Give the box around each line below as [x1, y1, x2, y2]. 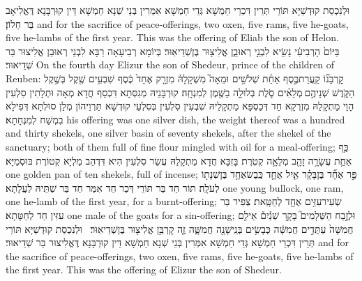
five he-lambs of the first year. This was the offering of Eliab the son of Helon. [6, 30, 339, 45]
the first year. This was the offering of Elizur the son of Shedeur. [6, 262, 282, 277]
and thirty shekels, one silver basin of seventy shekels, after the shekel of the [6, 126, 331, 140]
